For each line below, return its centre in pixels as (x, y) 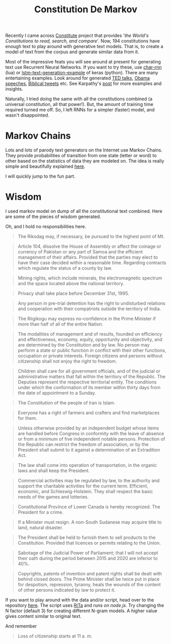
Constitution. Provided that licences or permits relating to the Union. (89, 543)
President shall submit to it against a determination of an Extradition (89, 450)
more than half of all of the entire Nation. (60, 324)
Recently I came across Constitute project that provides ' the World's (77, 36)
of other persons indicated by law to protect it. (67, 590)
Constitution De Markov (86, 9)
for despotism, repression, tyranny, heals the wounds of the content (89, 585)
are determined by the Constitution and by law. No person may (84, 345)
